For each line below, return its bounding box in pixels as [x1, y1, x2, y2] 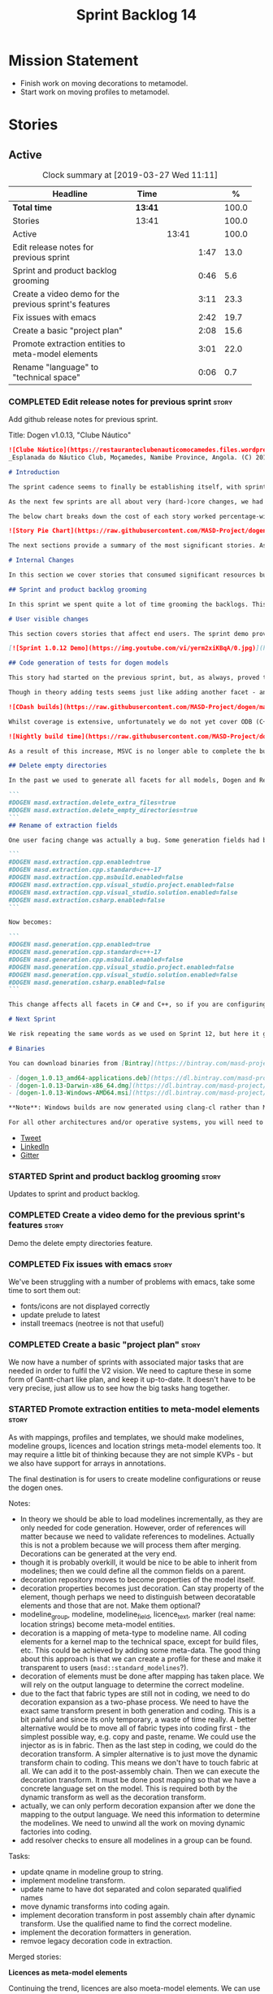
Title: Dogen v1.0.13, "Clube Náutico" [8, 430, 132, 440]
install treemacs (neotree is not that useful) [19, 1319, 165, 1328]
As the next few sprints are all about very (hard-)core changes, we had [8, 498, 264, 506]
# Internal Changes [8, 556, 75, 564]
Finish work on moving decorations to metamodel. [19, 78, 188, 88]
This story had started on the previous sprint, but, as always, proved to [8, 673, 271, 682]
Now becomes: [8, 918, 53, 926]
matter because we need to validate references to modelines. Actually [19, 1531, 255, 1541]
